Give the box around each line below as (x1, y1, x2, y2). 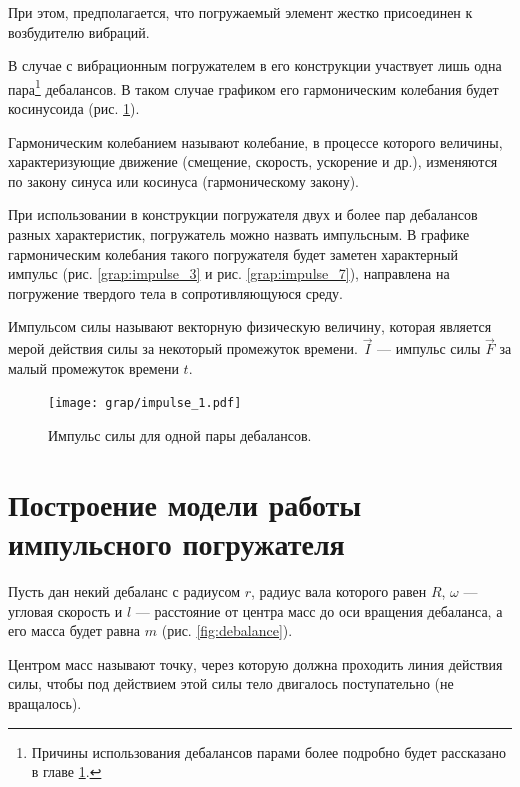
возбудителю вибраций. (8, 21, 150, 42)
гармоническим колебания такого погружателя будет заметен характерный (8, 243, 458, 264)
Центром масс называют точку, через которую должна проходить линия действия (8, 653, 503, 674)
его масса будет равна (8, 620, 141, 641)
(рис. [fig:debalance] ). (161, 620, 293, 641)
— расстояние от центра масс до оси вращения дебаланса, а (135, 600, 503, 621)
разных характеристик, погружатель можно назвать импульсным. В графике (8, 224, 470, 244)
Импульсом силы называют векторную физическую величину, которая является (8, 316, 492, 337)
